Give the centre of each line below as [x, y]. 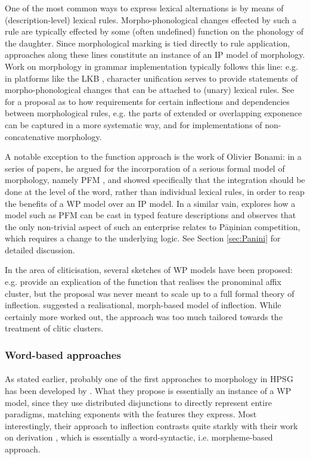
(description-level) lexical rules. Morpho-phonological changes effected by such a [151, 19]
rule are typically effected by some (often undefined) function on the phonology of [154, 31]
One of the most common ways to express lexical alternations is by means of [144, 8]
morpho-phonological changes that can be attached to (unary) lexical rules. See [150, 90]
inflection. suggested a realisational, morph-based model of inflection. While [143, 305]
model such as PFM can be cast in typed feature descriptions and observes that [151, 215]
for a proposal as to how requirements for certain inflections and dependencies [147, 101]
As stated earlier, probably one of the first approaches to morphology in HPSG [149, 379]
